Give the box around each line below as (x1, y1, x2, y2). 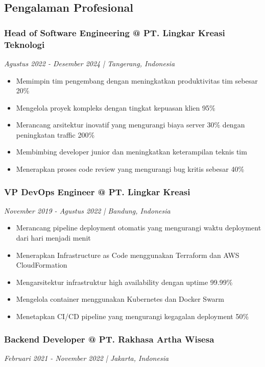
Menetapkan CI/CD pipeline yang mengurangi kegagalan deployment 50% (16, 311, 249, 322)
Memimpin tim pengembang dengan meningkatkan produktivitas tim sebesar (16, 75, 258, 86)
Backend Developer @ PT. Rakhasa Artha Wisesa (4, 332, 214, 345)
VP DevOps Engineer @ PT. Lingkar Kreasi (4, 185, 190, 198)
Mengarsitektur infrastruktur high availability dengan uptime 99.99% (16, 276, 233, 287)
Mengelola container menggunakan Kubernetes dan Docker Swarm (16, 294, 225, 304)
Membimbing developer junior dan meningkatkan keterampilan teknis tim (16, 146, 247, 157)
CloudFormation (16, 259, 67, 270)
